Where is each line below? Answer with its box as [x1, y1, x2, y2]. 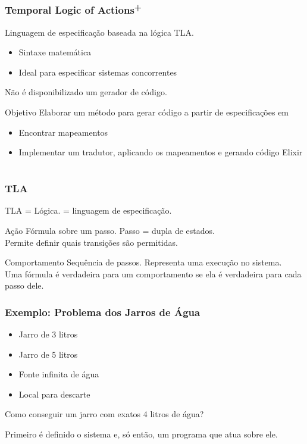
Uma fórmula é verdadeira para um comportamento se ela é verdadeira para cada [5, 267, 302, 280]
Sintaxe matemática [18, 46, 92, 58]
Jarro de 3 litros [18, 328, 78, 340]
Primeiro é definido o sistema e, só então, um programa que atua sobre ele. [5, 428, 278, 440]
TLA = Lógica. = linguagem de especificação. [5, 204, 172, 217]
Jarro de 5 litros [18, 348, 78, 360]
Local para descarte [18, 387, 90, 400]
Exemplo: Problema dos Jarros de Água [5, 304, 201, 319]
